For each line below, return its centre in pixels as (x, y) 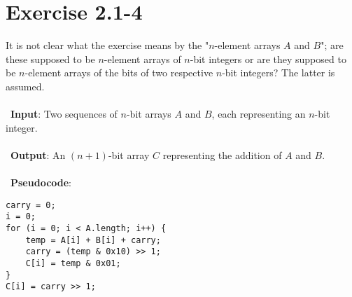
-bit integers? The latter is (279, 72)
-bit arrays (149, 114)
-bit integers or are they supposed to (268, 58)
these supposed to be (50, 58)
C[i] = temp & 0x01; (73, 263)
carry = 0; (31, 205)
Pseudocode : (41, 182)
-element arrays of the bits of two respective (119, 72)
